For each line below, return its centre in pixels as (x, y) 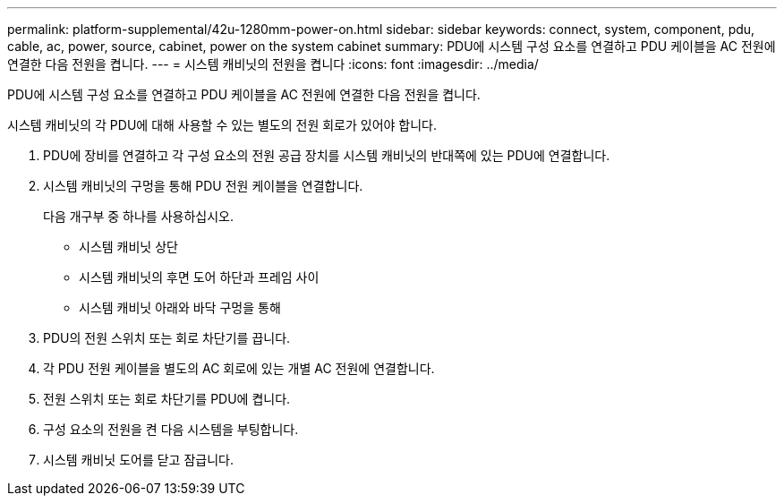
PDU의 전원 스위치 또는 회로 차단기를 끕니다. (167, 338)
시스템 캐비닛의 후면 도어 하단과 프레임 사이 (199, 277)
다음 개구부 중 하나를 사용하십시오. (138, 216)
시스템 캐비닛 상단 (128, 247)
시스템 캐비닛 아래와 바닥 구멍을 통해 (180, 307)
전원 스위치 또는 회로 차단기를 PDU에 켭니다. (167, 399)
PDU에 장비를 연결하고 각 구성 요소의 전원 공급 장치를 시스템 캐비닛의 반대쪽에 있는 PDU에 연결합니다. (327, 155)
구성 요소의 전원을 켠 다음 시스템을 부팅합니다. (171, 429)
